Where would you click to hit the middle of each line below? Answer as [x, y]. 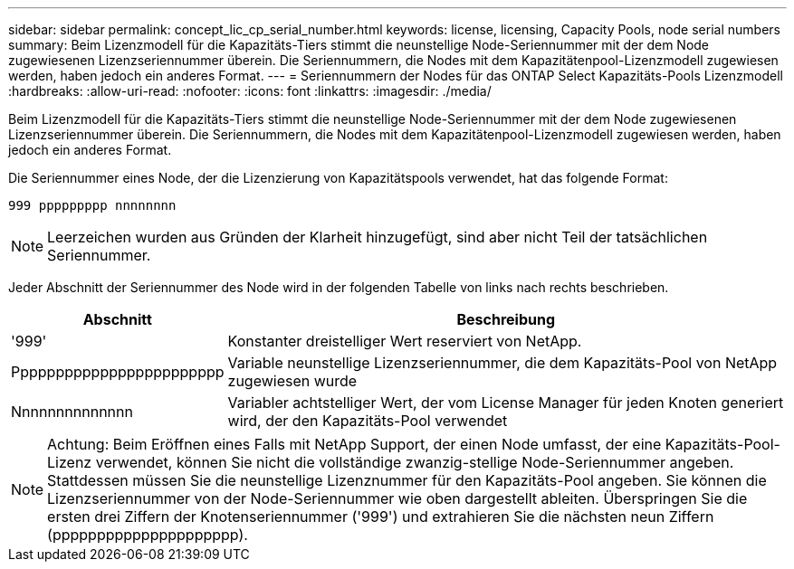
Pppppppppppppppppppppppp [118, 372]
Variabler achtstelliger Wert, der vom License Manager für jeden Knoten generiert [506, 403]
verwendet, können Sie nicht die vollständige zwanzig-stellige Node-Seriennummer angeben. [415, 462]
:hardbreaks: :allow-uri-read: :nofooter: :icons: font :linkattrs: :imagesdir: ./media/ [250, 91]
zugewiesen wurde [292, 381]
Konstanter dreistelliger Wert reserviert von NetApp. [405, 341]
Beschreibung [506, 319]
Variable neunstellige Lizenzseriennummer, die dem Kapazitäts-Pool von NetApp [502, 363]
